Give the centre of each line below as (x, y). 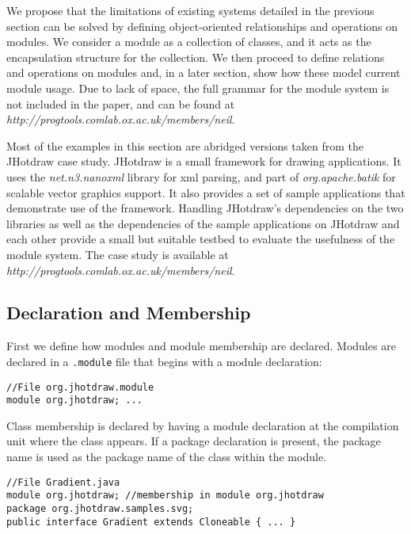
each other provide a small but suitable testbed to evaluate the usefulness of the (201, 239)
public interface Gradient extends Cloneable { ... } (151, 522)
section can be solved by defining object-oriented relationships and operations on (202, 26)
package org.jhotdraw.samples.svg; (100, 508)
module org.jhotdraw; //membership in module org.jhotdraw (165, 496)
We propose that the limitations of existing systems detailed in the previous (190, 10)
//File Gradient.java (63, 482)
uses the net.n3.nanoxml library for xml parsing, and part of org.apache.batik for (201, 176)
